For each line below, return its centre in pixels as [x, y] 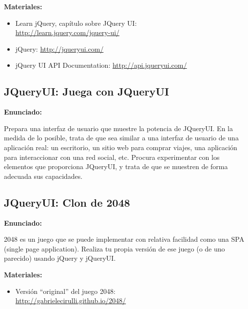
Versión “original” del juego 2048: [65, 291]
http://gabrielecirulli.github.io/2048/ [71, 300]
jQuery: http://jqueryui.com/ [59, 48]
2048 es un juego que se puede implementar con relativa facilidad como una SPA [124, 239]
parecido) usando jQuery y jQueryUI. [60, 258]
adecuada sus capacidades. [43, 176]
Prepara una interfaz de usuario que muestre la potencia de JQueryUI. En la [118, 128]
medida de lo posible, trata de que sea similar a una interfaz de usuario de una [121, 138]
